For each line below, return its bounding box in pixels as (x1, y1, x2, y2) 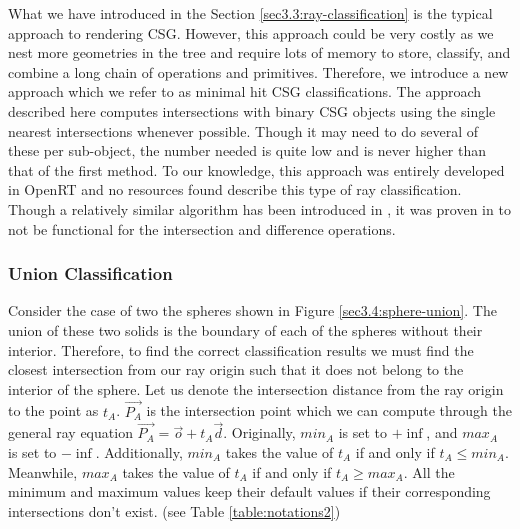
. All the (403, 461, 455, 482)
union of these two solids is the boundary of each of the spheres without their (8, 319, 483, 340)
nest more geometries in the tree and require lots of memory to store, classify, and (8, 42, 511, 63)
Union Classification (8, 261, 173, 286)
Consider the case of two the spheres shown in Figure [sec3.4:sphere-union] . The (8, 300, 497, 321)
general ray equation (8, 422, 133, 443)
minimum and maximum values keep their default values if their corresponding (8, 481, 491, 502)
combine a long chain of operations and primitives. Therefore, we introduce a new (8, 61, 509, 82)
